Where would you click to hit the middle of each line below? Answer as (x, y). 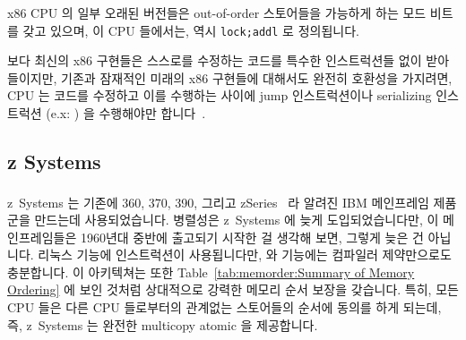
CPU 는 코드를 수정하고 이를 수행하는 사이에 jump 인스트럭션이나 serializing (220, 95)
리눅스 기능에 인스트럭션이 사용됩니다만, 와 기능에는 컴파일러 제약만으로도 (245, 255)
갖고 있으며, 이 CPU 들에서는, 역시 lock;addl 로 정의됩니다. (191, 30)
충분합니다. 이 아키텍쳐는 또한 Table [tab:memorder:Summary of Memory (211, 272)
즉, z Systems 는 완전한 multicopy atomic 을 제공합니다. (163, 324)
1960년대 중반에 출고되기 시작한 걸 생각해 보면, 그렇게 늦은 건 (252, 237)
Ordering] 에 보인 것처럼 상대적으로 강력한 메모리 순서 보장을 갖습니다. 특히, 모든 (233, 289)
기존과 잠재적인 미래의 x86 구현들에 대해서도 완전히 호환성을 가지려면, (257, 77)
